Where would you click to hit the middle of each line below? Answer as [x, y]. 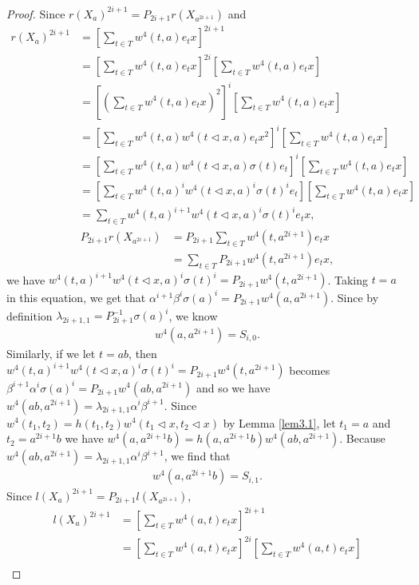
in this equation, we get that [76, 297]
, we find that [197, 456]
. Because [362, 438]
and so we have [233, 387]
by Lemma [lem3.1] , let [279, 422]
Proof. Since [36, 13]
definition [30, 315]
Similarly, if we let [51, 353]
